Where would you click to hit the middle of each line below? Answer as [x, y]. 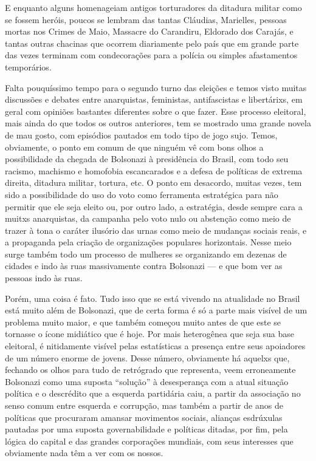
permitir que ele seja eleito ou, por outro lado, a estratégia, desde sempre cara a [154, 206]
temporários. [28, 67]
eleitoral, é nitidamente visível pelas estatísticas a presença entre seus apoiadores [155, 346]
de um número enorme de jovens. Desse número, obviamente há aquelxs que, [147, 357]
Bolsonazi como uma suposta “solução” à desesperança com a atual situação [147, 381]
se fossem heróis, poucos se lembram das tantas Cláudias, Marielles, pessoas [146, 19]
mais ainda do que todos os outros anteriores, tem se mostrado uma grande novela [158, 123]
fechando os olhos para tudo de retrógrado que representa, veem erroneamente [150, 370]
